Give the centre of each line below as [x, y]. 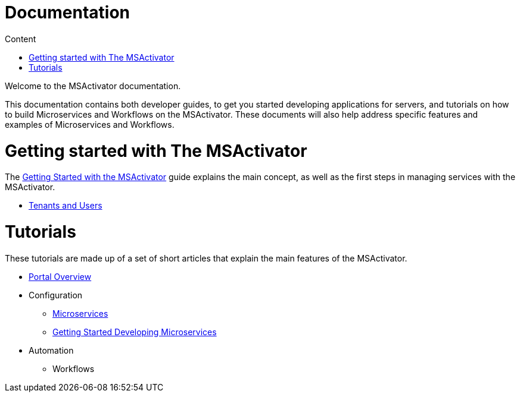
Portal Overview [60, 276]
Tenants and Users [66, 206]
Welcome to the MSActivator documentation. [93, 86]
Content [21, 39]
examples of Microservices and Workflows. [90, 124]
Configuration [56, 295]
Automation [51, 350]
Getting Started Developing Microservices [135, 332]
